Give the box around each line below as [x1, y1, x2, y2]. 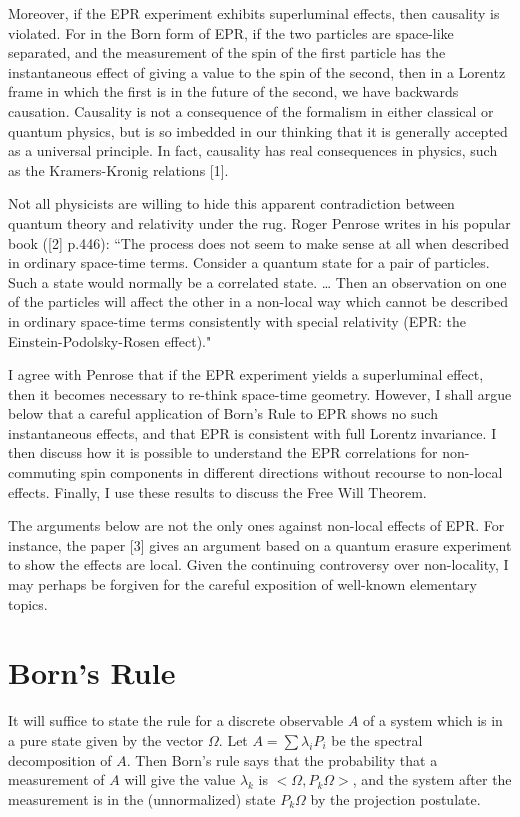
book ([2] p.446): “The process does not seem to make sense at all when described [8, 232, 510, 253]
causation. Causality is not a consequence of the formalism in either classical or [8, 100, 494, 121]
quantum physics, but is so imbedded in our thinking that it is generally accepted [8, 120, 508, 141]
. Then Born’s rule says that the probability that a [126, 749, 438, 770]
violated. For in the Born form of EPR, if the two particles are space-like [8, 22, 454, 43]
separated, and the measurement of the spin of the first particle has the [8, 42, 446, 63]
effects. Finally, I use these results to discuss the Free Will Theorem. [8, 481, 427, 502]
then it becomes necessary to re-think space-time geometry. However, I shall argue [8, 383, 512, 404]
